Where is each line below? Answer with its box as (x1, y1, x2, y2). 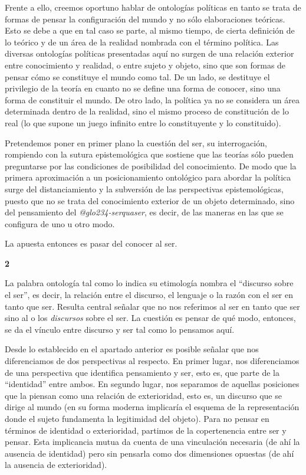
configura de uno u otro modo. (5, 217, 115, 230)
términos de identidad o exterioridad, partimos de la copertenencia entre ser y (5, 424, 287, 436)
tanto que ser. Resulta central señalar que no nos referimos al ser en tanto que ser (5, 300, 300, 312)
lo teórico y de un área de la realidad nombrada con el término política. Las (5, 35, 279, 48)
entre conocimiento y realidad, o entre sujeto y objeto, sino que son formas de (5, 58, 286, 71)
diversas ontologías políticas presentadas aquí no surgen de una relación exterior (5, 47, 294, 60)
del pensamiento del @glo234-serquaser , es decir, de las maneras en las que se (5, 206, 284, 218)
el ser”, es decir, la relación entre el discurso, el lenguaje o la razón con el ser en (5, 289, 294, 301)
